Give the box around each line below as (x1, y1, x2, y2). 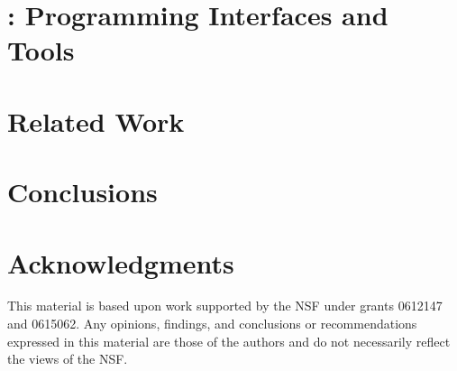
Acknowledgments (7, 244, 234, 281)
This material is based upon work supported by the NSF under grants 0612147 (7, 296, 443, 315)
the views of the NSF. (7, 349, 128, 368)
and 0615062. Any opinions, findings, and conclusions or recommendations (7, 314, 417, 333)
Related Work (7, 102, 185, 139)
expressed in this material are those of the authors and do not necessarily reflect (7, 331, 451, 350)
